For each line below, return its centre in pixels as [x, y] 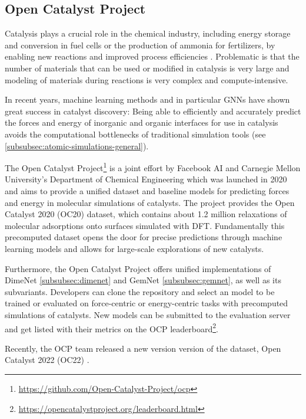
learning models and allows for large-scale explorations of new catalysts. [134, 248]
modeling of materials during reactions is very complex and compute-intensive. [147, 79]
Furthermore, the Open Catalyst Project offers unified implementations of [138, 268]
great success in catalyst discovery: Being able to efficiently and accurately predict [153, 111]
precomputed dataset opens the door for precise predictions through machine [144, 237]
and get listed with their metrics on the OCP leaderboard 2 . [112, 328]
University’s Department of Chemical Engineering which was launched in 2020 [146, 179]
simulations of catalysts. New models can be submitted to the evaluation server [148, 314]
